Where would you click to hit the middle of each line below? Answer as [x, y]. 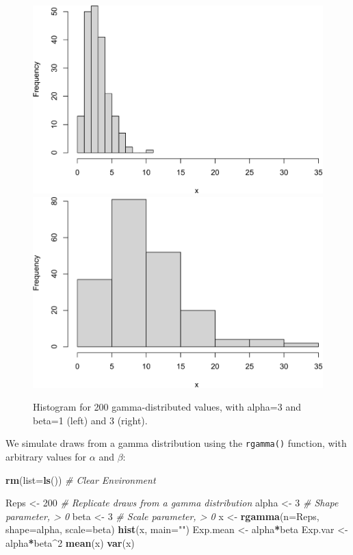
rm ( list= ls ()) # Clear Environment [81, 479]
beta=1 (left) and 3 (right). [90, 420]
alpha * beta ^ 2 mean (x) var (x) [70, 542]
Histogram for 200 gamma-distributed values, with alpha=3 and [167, 407]
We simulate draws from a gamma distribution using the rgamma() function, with [176, 443]
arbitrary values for [46, 456]
